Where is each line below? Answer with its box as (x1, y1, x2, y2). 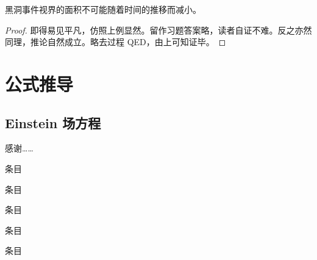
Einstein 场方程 (5, 113, 101, 132)
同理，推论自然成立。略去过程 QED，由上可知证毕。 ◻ (5, 35, 226, 48)
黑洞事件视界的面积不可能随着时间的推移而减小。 (5, 3, 201, 15)
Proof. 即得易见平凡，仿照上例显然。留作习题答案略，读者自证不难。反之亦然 (5, 23, 312, 36)
